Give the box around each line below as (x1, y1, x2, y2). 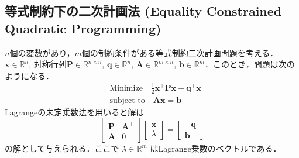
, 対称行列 (29, 58, 67, 70)
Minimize (109, 84, 143, 92)
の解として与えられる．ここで (5, 142, 119, 154)
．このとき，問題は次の (205, 58, 295, 70)
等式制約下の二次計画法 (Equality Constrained (5, 2, 282, 20)
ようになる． (5, 69, 54, 81)
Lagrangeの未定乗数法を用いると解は (5, 105, 145, 118)
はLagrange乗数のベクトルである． (150, 142, 281, 154)
